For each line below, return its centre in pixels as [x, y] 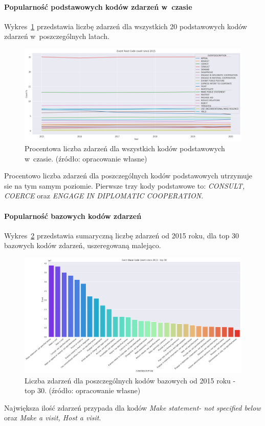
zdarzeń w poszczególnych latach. [57, 36]
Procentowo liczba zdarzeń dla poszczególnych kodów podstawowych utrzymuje [128, 176]
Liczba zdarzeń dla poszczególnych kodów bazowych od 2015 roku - [130, 380]
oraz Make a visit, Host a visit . [53, 418]
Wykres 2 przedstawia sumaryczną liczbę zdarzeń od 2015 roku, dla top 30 [122, 235]
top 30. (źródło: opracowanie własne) [83, 390]
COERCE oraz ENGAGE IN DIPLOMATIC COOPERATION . [104, 196]
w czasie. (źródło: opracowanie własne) [86, 158]
